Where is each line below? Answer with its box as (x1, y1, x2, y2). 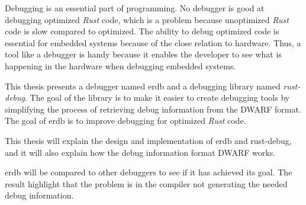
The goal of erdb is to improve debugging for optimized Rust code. (5, 114, 246, 127)
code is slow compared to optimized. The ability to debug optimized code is (5, 25, 279, 37)
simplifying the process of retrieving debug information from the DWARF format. (5, 102, 301, 115)
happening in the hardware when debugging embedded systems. (5, 59, 236, 72)
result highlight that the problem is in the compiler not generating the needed (5, 177, 288, 190)
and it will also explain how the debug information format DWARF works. (5, 146, 276, 158)
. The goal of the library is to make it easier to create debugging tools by (25, 91, 290, 104)
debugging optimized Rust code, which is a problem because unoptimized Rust (5, 13, 289, 25)
